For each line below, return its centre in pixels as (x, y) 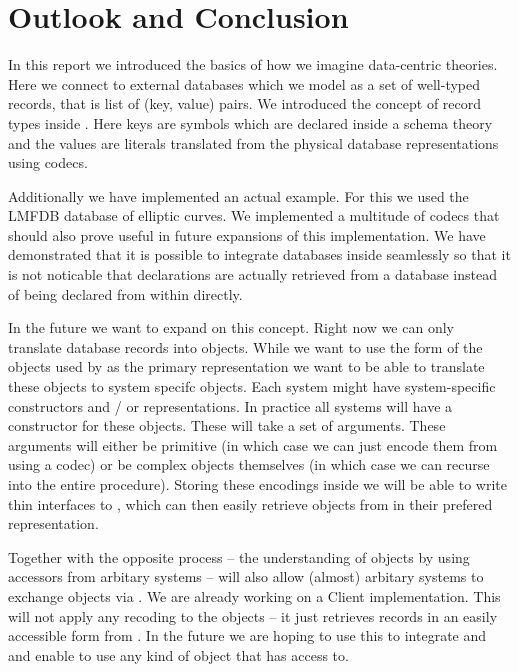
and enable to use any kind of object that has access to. (178, 654)
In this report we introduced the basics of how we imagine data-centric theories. (253, 64)
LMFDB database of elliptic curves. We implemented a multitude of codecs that (254, 215)
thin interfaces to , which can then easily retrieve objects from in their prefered (250, 503)
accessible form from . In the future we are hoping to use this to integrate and (247, 635)
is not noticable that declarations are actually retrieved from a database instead (252, 274)
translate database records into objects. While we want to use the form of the (245, 346)
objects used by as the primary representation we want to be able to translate (246, 366)
